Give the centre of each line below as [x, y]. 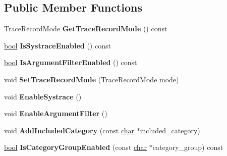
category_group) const [188, 147]
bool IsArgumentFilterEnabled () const [71, 62]
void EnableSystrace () [43, 96]
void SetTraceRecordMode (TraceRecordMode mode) [92, 79]
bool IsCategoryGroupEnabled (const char [76, 147]
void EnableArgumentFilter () [56, 113]
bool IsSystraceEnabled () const [58, 45]
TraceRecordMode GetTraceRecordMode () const [86, 29]
